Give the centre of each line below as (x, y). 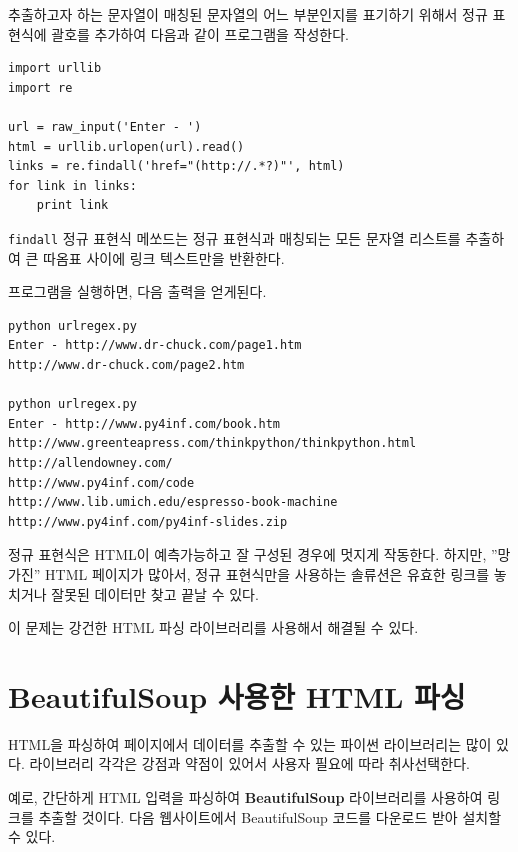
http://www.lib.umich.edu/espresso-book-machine (173, 502)
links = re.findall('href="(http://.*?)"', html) (176, 166)
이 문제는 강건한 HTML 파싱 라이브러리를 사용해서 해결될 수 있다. (213, 627)
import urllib (55, 68)
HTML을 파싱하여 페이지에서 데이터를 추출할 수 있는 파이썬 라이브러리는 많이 (250, 743)
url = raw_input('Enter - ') (105, 126)
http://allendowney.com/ (90, 462)
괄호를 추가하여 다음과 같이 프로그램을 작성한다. (200, 33)
